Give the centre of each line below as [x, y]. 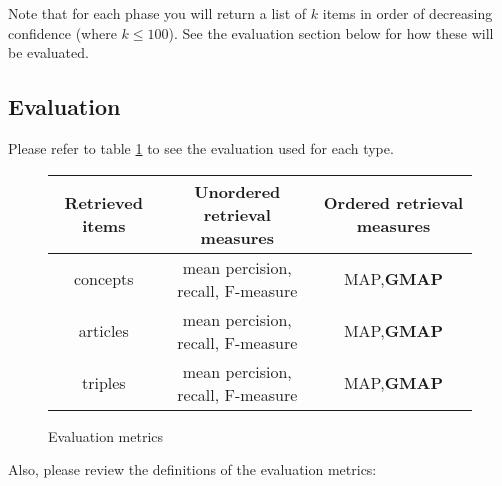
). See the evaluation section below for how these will [331, 32]
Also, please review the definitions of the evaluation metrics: [192, 469]
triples [103, 383]
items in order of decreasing [407, 13]
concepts [103, 279]
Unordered [237, 191]
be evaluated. [48, 52]
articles [103, 331]
